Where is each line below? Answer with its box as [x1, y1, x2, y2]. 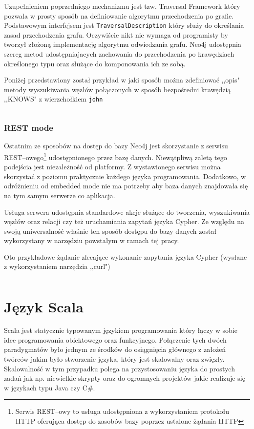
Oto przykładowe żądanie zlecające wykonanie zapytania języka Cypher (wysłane [4, 251, 247, 262]
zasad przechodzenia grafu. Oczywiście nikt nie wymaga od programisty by [4, 29, 228, 40]
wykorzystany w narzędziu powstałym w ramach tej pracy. [4, 235, 179, 245]
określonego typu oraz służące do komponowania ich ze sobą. [4, 58, 186, 68]
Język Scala [4, 297, 84, 317]
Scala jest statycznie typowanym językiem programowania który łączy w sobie [4, 325, 237, 335]
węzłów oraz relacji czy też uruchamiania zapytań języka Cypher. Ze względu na [4, 216, 245, 226]
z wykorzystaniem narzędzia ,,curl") [4, 261, 110, 271]
